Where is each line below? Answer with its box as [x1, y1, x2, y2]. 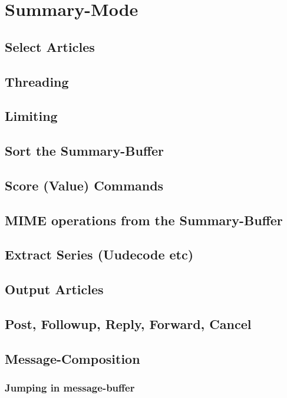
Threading [5, 72, 69, 90]
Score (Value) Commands [5, 176, 164, 194]
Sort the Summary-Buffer [5, 142, 164, 160]
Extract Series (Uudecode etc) [5, 245, 194, 264]
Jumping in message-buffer [5, 380, 135, 395]
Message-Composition [5, 349, 140, 367]
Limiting [5, 107, 58, 125]
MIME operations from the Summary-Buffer [5, 210, 283, 229]
